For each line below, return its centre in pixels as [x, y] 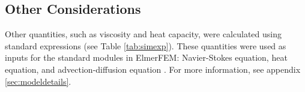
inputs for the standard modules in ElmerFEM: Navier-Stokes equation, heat [146, 57]
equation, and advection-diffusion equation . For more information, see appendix [153, 69]
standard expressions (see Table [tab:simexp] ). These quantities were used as [146, 45]
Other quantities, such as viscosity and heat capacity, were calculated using [143, 34]
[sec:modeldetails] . [38, 81]
